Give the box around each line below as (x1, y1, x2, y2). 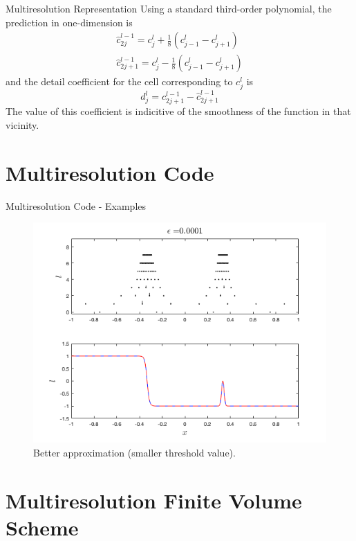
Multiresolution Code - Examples (6, 198, 147, 213)
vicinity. (6, 117, 39, 132)
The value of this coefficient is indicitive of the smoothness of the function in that (6, 104, 351, 118)
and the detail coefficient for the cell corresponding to (6, 74, 233, 89)
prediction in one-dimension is (6, 15, 133, 29)
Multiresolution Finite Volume (6, 486, 302, 514)
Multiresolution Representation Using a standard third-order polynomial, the (6, 1, 332, 15)
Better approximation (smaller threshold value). (33, 445, 236, 459)
